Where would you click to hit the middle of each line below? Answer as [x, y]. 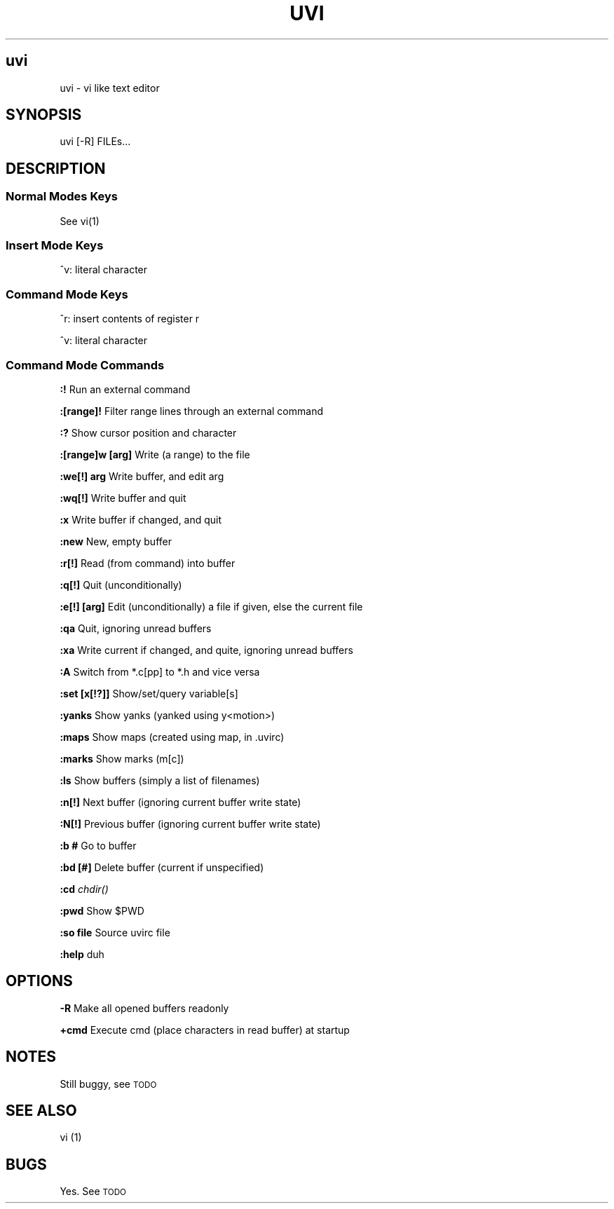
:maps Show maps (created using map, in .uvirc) [172, 737]
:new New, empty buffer [116, 541]
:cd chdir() [84, 889]
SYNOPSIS [44, 115]
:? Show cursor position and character [148, 432]
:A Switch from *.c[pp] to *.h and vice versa [160, 671]
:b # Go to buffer [98, 845]
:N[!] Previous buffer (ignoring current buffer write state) [190, 824]
